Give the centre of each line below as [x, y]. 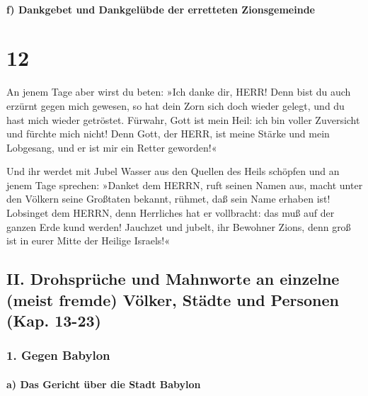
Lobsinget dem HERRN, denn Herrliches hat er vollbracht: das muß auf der [171, 213]
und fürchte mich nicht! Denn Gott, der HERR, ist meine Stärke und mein [168, 134]
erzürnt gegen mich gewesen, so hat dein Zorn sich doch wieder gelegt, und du [176, 105]
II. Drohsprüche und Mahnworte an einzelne [173, 279]
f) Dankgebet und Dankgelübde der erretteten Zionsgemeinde [161, 9]
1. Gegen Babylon [58, 355]
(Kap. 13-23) [54, 321]
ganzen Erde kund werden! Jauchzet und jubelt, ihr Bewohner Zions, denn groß [179, 226]
